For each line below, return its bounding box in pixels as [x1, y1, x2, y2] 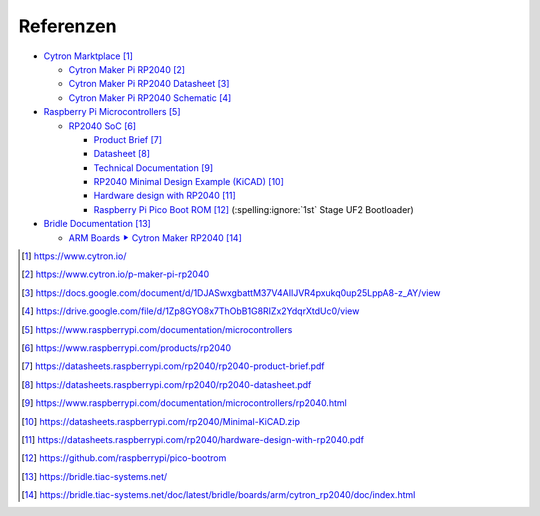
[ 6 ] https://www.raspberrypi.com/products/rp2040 [21, 341, 232, 354]
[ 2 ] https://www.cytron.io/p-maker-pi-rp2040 [21, 268, 210, 280]
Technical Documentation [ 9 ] [93, 161, 214, 174]
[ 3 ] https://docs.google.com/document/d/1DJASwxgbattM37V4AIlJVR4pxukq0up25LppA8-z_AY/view [21, 286, 441, 299]
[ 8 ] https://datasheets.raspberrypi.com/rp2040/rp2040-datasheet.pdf [21, 378, 312, 390]
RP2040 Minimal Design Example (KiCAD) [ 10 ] [93, 176, 285, 188]
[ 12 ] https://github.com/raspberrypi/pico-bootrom [21, 452, 227, 464]
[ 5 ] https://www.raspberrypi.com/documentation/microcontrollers [21, 323, 293, 335]
